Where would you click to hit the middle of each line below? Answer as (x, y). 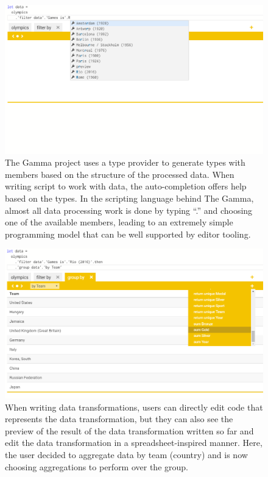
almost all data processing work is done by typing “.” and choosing (129, 210)
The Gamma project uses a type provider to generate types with (125, 162)
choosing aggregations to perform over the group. (97, 466)
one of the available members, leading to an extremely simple (119, 222)
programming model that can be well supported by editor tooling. (128, 234)
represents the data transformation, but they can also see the (119, 419)
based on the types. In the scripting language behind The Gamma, (129, 198)
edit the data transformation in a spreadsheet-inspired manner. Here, (134, 443)
